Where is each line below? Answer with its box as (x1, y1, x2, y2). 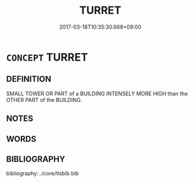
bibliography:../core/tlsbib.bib (6, 170, 79, 177)
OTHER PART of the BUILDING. (6, 96, 82, 103)
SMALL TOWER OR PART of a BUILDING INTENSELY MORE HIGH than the (6, 90, 188, 97)
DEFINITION (6, 74, 52, 84)
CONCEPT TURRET (6, 50, 88, 64)
